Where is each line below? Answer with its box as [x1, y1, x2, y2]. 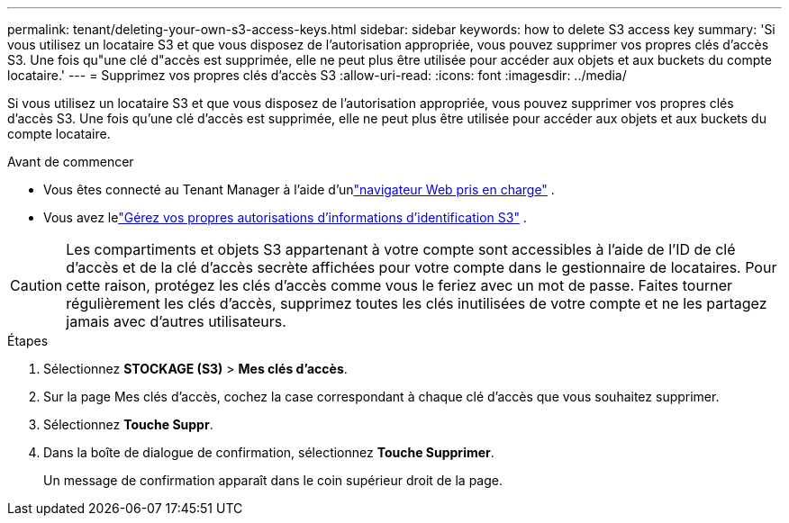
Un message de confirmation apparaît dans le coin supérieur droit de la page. [43, 473, 503, 488]
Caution [10, 276, 63, 294]
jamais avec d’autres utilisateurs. [66, 312, 286, 330]
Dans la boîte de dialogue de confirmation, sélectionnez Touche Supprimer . [43, 445, 494, 460]
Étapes [7, 333, 49, 348]
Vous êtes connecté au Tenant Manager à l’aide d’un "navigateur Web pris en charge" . [43, 182, 555, 197]
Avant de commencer [7, 154, 134, 169]
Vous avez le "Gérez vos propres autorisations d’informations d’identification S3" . [43, 210, 527, 225]
